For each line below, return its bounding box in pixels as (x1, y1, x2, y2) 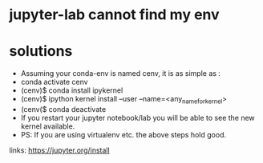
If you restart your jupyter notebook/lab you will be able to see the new (20, 113, 255, 122)
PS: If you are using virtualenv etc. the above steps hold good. (20, 129, 227, 139)
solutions (9, 42, 73, 61)
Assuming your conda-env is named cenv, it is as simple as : (20, 69, 221, 78)
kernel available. (20, 121, 75, 131)
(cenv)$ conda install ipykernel (20, 85, 123, 95)
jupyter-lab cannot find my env (9, 6, 220, 24)
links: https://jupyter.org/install (9, 145, 111, 155)
